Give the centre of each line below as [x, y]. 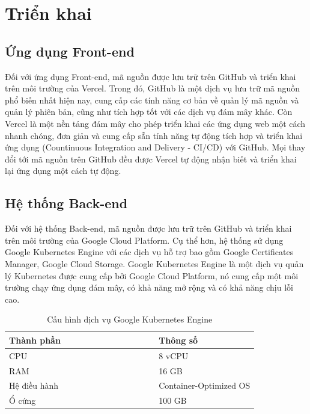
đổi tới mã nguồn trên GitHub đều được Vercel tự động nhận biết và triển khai [151, 159]
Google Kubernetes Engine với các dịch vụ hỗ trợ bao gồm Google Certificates [149, 252]
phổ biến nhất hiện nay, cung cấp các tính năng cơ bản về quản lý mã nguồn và [152, 100]
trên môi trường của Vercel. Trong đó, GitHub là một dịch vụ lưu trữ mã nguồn [153, 88]
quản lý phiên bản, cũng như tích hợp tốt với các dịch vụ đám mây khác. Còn [149, 112]
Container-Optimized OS [205, 385]
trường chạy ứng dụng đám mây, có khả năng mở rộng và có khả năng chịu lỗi [149, 287]
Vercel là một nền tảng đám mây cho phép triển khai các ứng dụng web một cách [155, 123]
